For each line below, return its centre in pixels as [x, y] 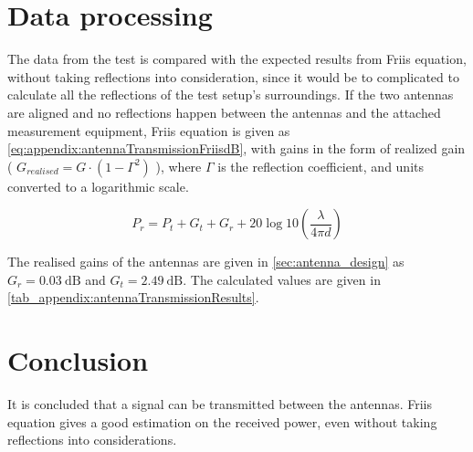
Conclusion [78, 360]
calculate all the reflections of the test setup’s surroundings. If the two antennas [231, 95]
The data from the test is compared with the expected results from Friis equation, [237, 59]
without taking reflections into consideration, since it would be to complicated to [233, 76]
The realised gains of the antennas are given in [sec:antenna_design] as [206, 262]
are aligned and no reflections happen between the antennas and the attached [224, 112]
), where [179, 166]
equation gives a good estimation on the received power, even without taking [222, 421]
